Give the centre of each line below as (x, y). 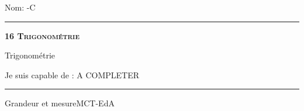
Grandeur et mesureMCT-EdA (60, 103)
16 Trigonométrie (42, 35)
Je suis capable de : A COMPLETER (72, 74)
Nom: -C (20, 7)
